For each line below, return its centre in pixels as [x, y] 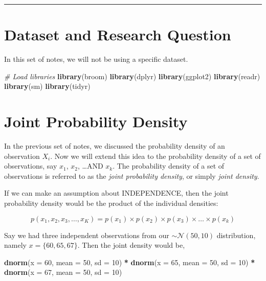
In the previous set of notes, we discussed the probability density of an [115, 146]
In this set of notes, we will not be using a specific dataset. [96, 59]
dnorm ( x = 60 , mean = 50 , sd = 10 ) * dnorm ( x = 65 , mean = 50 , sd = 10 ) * [130, 262]
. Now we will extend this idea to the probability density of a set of [156, 156]
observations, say [31, 166]
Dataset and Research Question [118, 34]
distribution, [236, 235]
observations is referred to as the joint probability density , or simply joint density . [132, 175]
